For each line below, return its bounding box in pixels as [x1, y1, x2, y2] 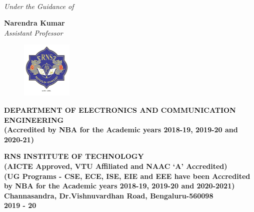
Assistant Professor [4, 27, 63, 38]
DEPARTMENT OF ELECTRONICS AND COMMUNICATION [4, 105, 236, 115]
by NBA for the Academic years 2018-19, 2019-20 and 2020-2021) [4, 180, 235, 191]
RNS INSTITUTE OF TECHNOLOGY [4, 151, 144, 161]
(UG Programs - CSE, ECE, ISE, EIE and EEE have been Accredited [4, 170, 250, 181]
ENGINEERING [4, 114, 64, 125]
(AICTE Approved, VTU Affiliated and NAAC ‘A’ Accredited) [4, 160, 227, 171]
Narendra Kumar [4, 18, 65, 28]
